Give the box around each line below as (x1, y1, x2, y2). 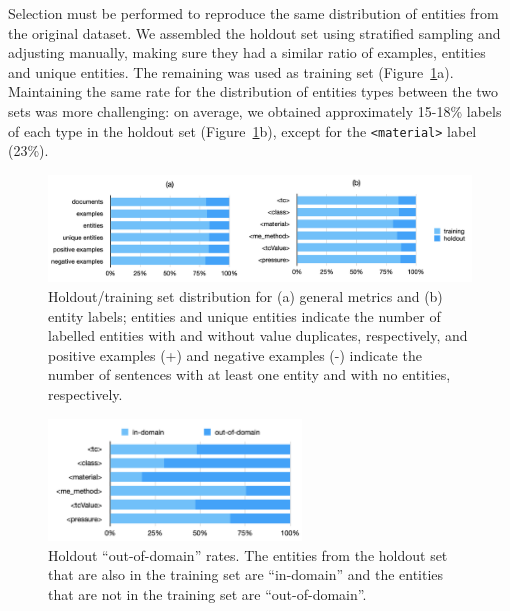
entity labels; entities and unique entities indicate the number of (48, 305, 441, 326)
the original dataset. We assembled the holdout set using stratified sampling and (8, 22, 501, 43)
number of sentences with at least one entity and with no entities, (48, 364, 451, 385)
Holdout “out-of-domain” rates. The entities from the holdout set (48, 544, 448, 565)
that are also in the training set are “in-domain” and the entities (48, 564, 444, 585)
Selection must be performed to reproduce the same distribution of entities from (8, 3, 499, 23)
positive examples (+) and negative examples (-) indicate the (48, 344, 422, 365)
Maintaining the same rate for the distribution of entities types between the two (8, 81, 499, 102)
